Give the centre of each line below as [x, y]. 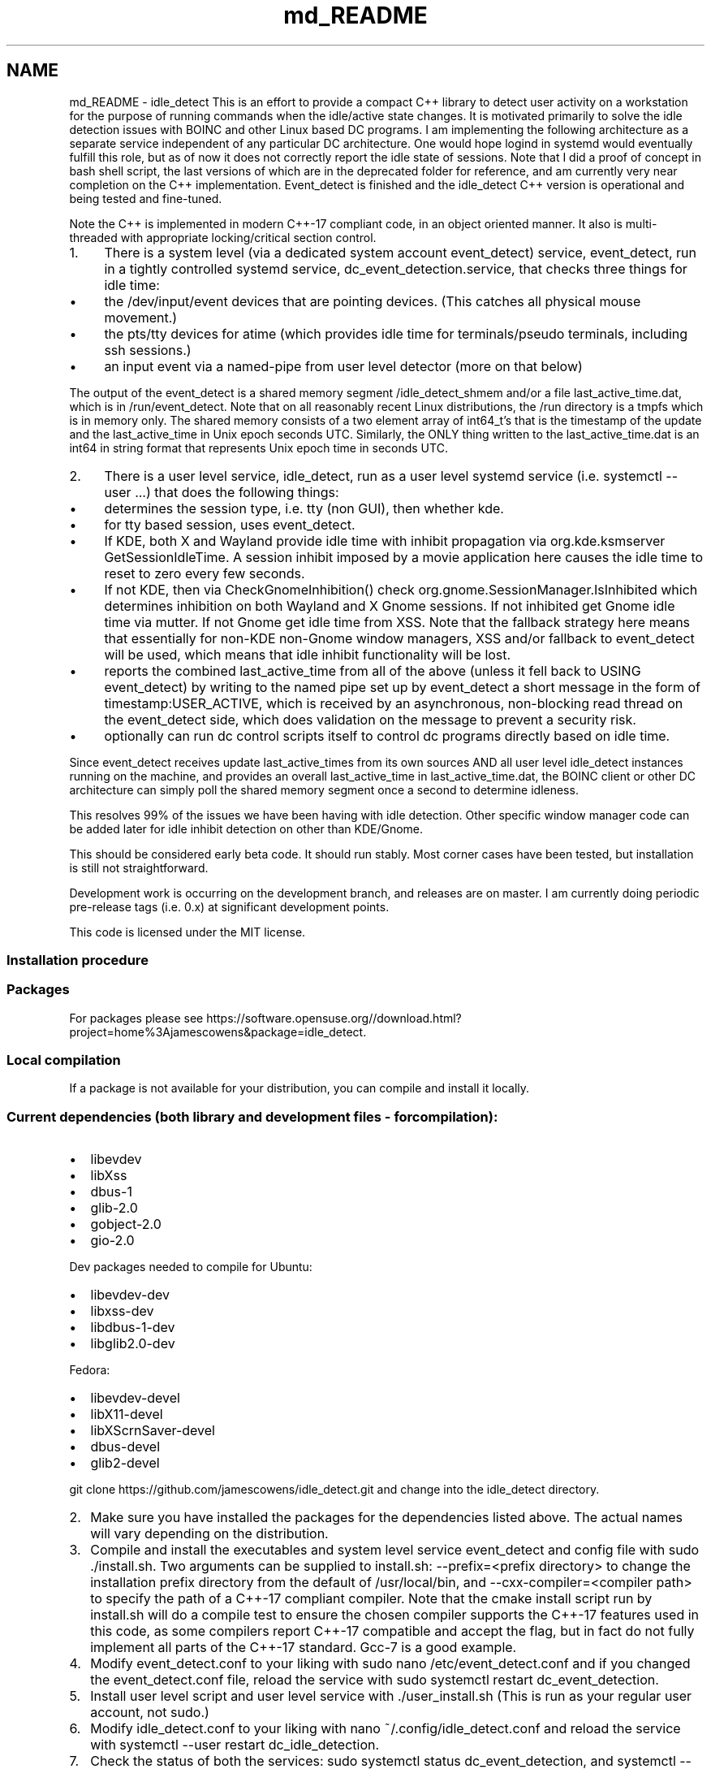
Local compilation [64, 1060]
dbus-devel [125, 1447]
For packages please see [136, 1018]
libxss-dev [122, 1311]
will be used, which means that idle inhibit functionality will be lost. [308, 654]
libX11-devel [127, 1414]
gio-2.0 [112, 1241]
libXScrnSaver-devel [153, 1431]
